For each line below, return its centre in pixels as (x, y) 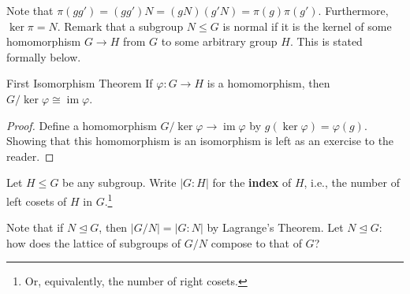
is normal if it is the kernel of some (307, 26)
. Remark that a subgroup (120, 26)
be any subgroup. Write (119, 182)
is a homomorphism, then (268, 83)
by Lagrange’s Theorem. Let (275, 227)
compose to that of (256, 242)
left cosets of (37, 201)
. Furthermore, (353, 10)
